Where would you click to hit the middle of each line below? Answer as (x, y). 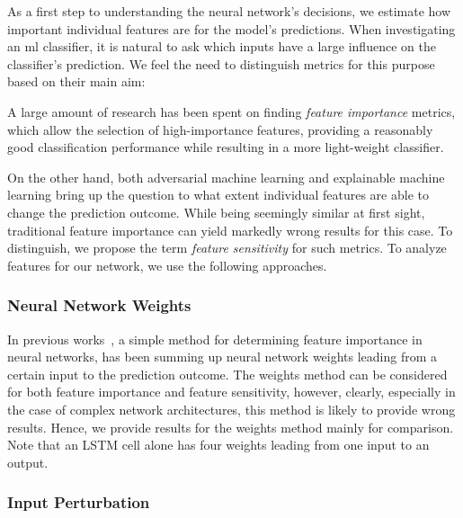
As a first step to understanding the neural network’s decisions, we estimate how (229, 11)
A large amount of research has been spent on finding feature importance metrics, (231, 111)
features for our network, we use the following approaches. (167, 265)
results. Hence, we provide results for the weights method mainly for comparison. (231, 427)
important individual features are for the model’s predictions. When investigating (231, 28)
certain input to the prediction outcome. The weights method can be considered (227, 374)
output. (28, 462)
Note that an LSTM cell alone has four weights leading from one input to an (218, 445)
